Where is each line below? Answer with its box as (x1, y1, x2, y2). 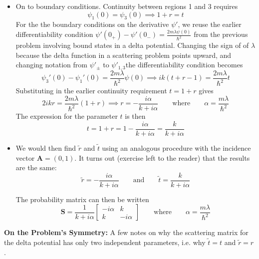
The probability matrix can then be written (15, 194, 149, 204)
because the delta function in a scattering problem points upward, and (15, 49, 232, 60)
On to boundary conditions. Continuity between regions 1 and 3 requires (15, 1, 238, 11)
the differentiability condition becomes (125, 59, 243, 70)
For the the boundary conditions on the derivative (15, 19, 169, 29)
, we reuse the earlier (178, 19, 242, 29)
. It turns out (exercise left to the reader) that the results (74, 152, 250, 163)
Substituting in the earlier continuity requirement (15, 85, 167, 96)
